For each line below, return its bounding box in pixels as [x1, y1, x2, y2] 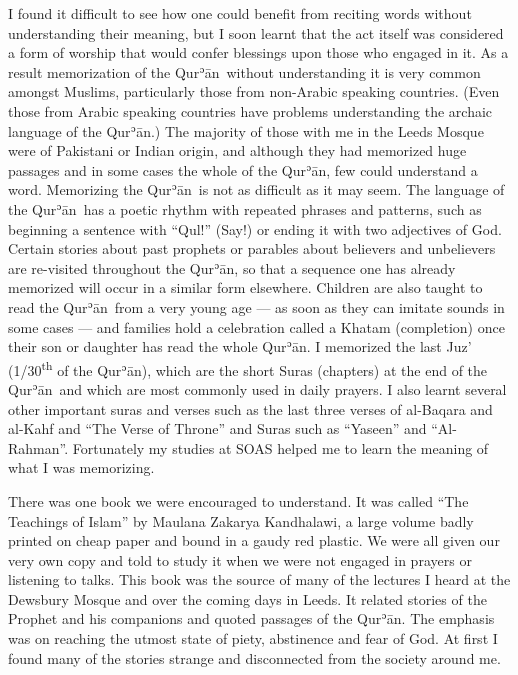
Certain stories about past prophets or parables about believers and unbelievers [8, 238, 496, 259]
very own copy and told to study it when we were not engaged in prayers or [8, 549, 472, 570]
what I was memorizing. [8, 457, 155, 478]
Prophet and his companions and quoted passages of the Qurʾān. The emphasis [8, 608, 495, 629]
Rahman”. [8, 437, 69, 458]
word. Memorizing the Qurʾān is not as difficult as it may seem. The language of [8, 179, 505, 200]
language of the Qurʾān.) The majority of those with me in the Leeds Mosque [8, 120, 484, 141]
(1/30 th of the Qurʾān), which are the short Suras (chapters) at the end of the [8, 356, 488, 380]
